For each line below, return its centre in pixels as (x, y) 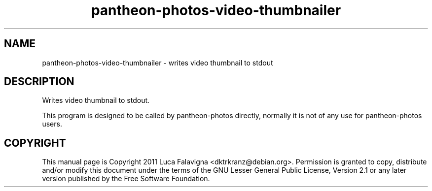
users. (52, 124)
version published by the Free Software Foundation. (126, 179)
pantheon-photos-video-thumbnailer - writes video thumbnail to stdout (158, 63)
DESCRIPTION (39, 82)
